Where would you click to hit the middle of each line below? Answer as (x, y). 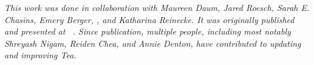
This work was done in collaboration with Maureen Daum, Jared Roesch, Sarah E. (157, 7)
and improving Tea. (40, 55)
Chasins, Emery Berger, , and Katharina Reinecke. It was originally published (149, 19)
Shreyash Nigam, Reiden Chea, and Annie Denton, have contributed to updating (153, 43)
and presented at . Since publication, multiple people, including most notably (148, 31)
